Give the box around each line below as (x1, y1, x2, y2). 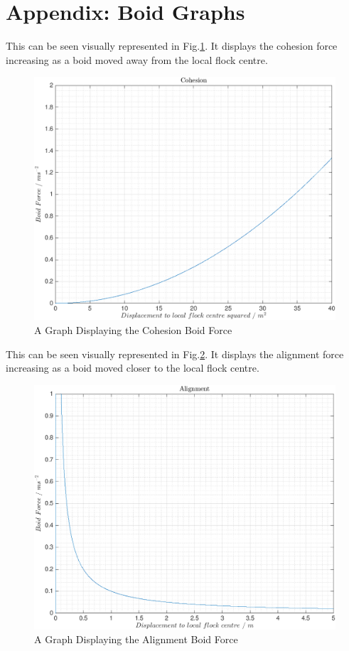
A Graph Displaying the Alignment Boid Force (34, 632, 238, 647)
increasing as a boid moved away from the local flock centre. (6, 52, 268, 67)
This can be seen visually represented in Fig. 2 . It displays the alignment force (6, 346, 344, 361)
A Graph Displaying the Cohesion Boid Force (34, 322, 232, 337)
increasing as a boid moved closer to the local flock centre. (6, 360, 259, 375)
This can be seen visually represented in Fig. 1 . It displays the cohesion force (6, 38, 338, 53)
